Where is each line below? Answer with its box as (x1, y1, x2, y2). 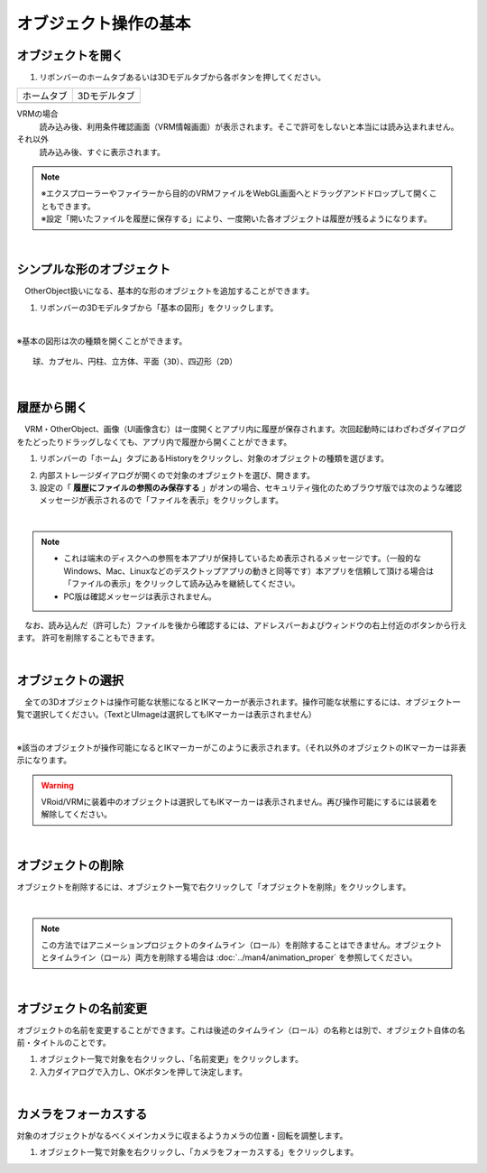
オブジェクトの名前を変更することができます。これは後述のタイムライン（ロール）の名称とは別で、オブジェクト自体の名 (16, 1024, 466, 1035)
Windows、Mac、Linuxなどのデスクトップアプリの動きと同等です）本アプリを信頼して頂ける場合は (63, 565, 435, 577)
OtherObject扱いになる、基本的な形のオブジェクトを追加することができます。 (23, 285, 315, 297)
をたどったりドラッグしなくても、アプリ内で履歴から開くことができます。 (16, 436, 292, 447)
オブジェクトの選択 (16, 672, 124, 688)
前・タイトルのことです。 (16, 1038, 112, 1048)
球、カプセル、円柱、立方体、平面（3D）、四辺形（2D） (32, 356, 238, 367)
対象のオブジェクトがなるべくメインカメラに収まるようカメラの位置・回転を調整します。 (16, 1131, 348, 1141)
